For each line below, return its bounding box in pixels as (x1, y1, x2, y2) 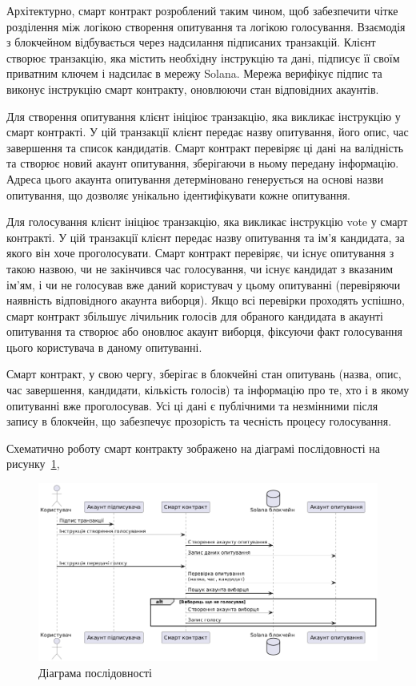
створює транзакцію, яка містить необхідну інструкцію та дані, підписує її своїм (6, 49, 400, 66)
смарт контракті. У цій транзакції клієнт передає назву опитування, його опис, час (6, 123, 409, 140)
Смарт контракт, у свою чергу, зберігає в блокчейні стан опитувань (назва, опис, (6, 365, 402, 382)
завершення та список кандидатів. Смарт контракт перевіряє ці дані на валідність (6, 139, 404, 155)
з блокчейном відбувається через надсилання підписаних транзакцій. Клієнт (6, 34, 376, 50)
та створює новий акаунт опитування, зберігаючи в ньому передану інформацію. (6, 155, 399, 171)
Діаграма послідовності (38, 664, 152, 681)
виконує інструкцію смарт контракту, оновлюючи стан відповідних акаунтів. (6, 80, 379, 97)
